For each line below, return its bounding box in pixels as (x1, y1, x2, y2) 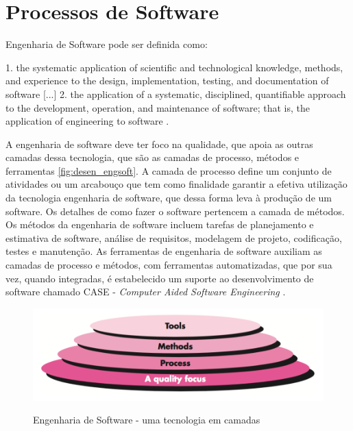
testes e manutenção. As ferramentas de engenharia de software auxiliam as (5, 244, 322, 258)
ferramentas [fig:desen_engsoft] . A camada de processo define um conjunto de (5, 163, 332, 177)
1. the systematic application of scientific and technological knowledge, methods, (5, 60, 343, 74)
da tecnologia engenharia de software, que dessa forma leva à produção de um (5, 190, 332, 205)
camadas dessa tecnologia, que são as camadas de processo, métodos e (5, 150, 300, 164)
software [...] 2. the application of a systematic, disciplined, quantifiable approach (5, 86, 346, 101)
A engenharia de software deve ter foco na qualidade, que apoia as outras (5, 136, 313, 151)
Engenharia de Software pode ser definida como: (5, 37, 208, 51)
